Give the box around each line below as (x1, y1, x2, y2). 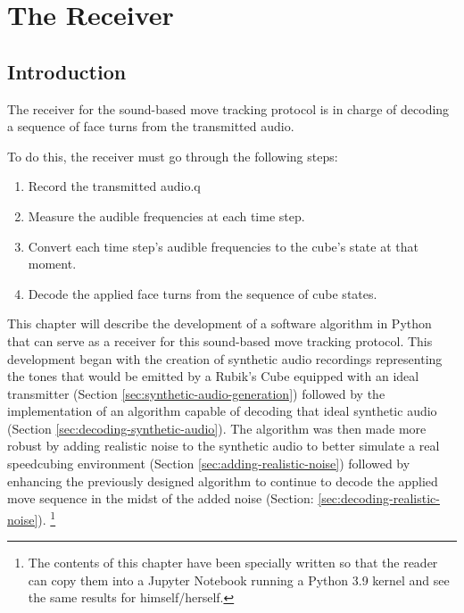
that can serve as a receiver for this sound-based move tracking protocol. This (7, 331, 433, 350)
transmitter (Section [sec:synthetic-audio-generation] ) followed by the (7, 384, 385, 402)
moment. (28, 254, 77, 273)
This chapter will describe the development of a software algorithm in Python (7, 314, 432, 333)
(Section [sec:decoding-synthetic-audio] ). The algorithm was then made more (7, 418, 427, 437)
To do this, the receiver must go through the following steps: (7, 146, 338, 165)
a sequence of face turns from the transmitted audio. (7, 117, 294, 136)
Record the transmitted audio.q (28, 177, 201, 195)
